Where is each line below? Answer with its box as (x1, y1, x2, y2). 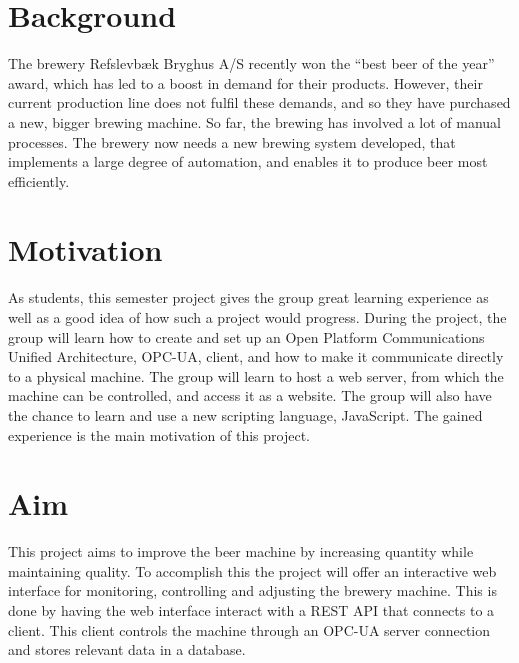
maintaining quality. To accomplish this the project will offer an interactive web (8, 560, 497, 581)
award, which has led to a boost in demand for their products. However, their (8, 72, 483, 93)
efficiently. (8, 170, 70, 191)
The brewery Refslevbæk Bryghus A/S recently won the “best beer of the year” (8, 53, 495, 74)
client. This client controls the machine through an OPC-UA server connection (8, 619, 491, 640)
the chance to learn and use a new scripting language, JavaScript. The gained (8, 404, 483, 425)
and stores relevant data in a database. (8, 639, 246, 660)
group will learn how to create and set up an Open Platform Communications (8, 326, 485, 347)
